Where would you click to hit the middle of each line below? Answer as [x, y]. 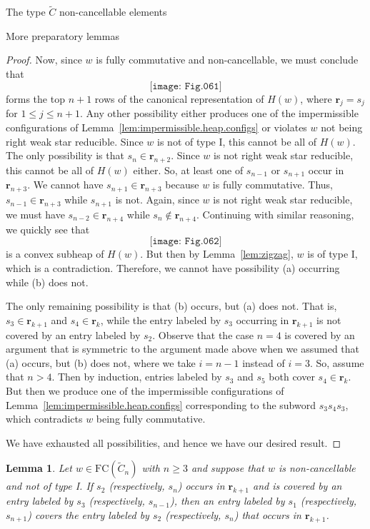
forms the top [35, 98]
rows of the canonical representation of [179, 98]
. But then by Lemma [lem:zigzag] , [217, 254]
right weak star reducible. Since [75, 141]
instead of [264, 362]
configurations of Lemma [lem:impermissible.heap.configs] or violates [156, 127]
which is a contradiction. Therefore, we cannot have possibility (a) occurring [173, 268]
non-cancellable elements [113, 12]
